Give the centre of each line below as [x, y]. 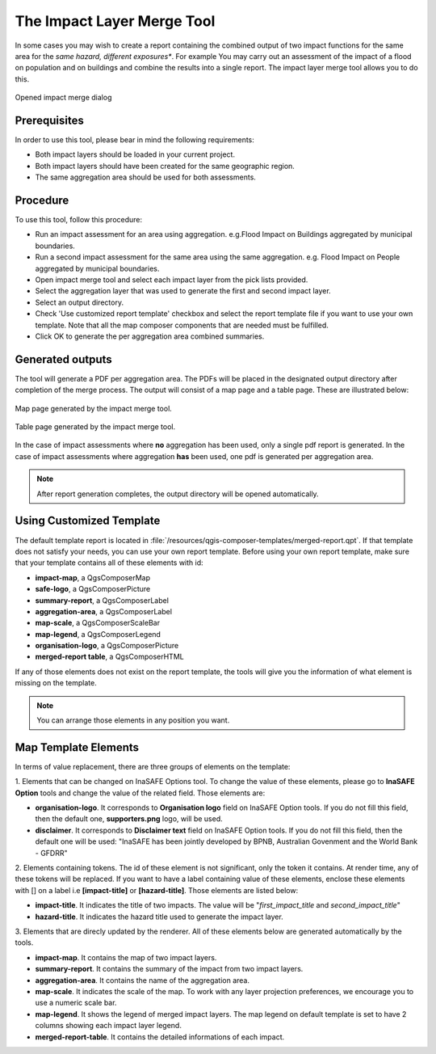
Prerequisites [49, 120]
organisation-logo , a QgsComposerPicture [107, 646]
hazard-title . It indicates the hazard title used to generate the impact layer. [159, 917]
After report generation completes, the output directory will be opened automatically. [178, 494]
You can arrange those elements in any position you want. [133, 720]
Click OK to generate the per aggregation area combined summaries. [150, 336]
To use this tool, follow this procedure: [79, 220]
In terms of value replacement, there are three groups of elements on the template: [153, 766]
